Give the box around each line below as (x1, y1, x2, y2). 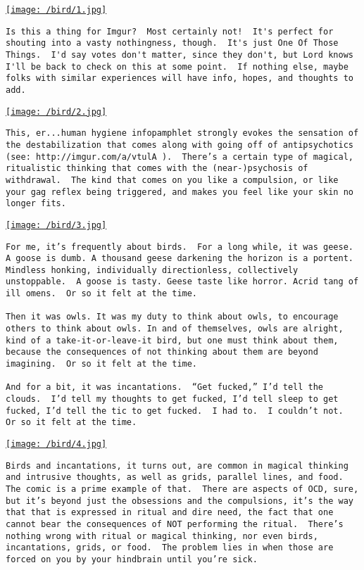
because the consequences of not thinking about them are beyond (6, 347, 318, 357)
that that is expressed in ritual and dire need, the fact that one (6, 507, 334, 518)
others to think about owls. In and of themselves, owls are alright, (6, 324, 344, 334)
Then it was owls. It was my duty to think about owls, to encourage (6, 312, 339, 322)
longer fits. (6, 198, 66, 209)
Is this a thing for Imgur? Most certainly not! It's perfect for (6, 26, 334, 37)
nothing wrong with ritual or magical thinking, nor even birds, (6, 531, 318, 541)
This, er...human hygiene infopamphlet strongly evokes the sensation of (6, 128, 359, 139)
